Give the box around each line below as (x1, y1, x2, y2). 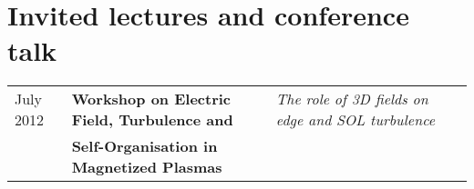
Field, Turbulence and (71, 109, 233, 131)
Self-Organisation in (71, 135, 218, 157)
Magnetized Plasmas (71, 156, 222, 178)
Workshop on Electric (71, 88, 232, 110)
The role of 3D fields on (275, 88, 428, 110)
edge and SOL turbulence (275, 109, 436, 131)
